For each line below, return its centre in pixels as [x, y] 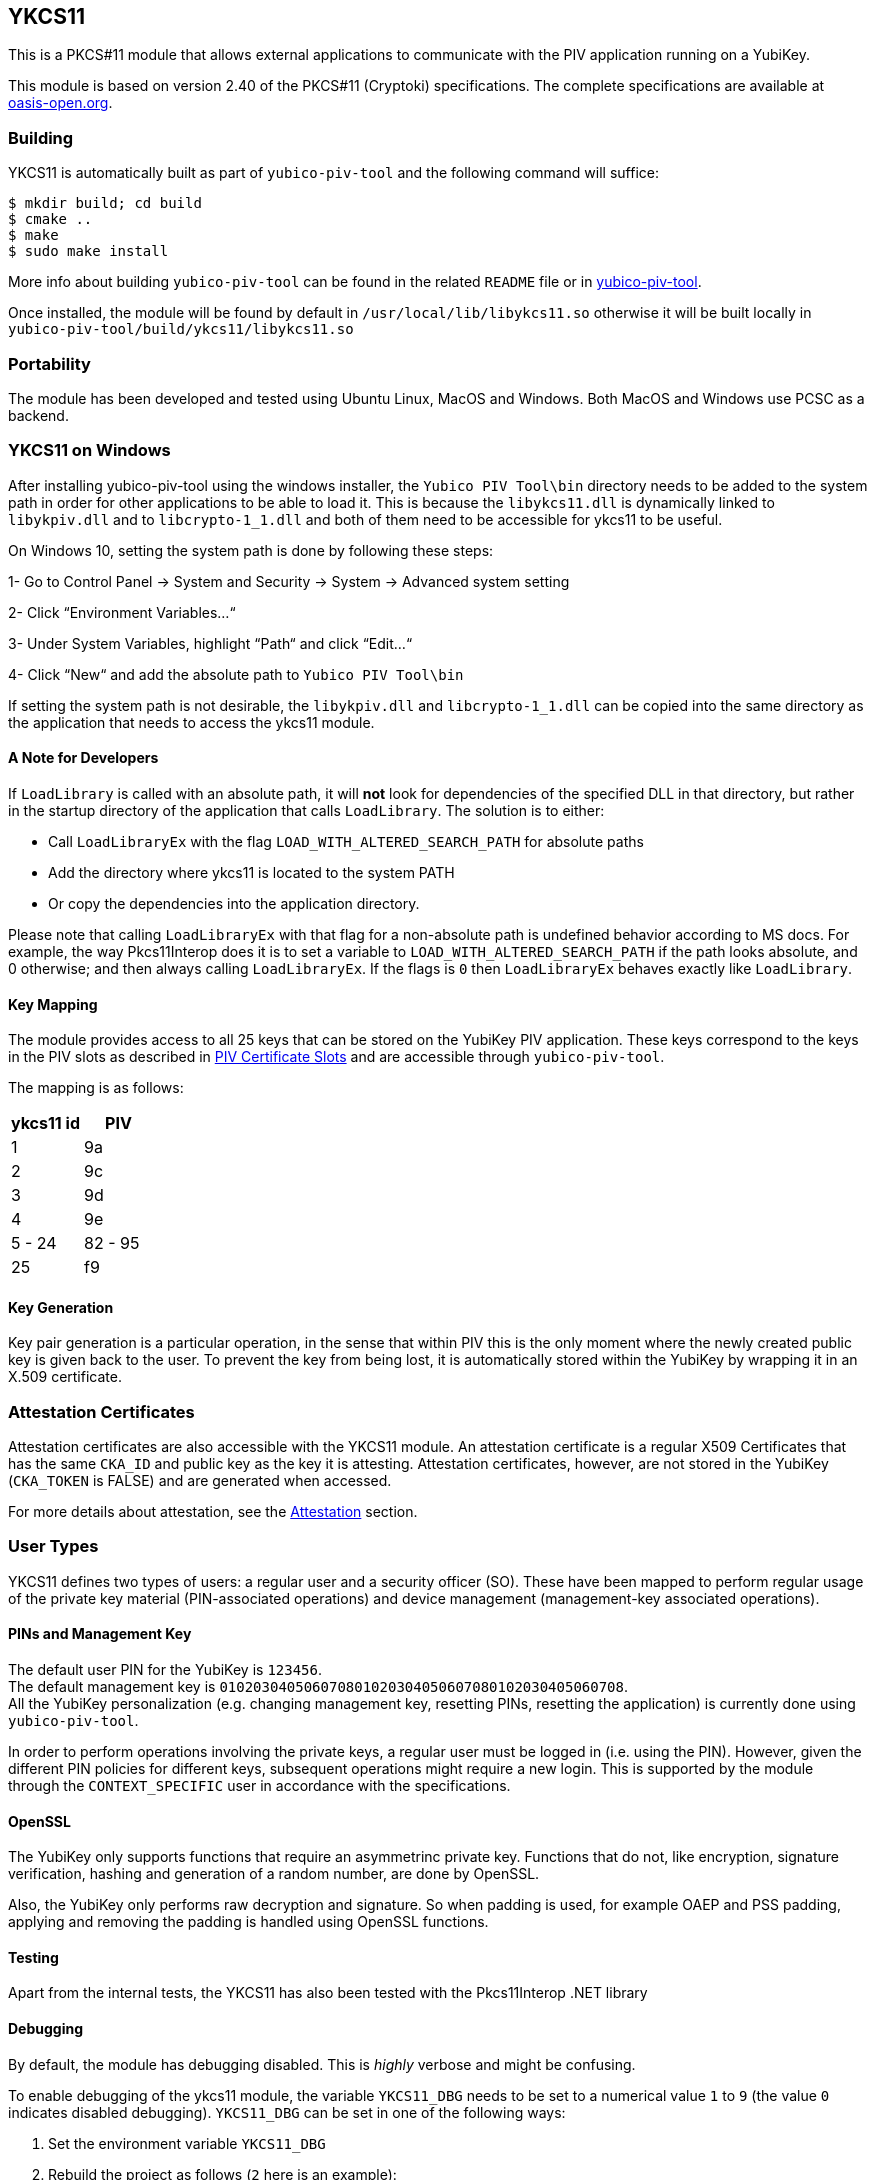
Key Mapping [53, 1004]
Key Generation [61, 1307]
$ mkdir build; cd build [105, 203]
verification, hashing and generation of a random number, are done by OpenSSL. [274, 1874]
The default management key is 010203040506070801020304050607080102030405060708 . [318, 1687]
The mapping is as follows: [96, 1088]
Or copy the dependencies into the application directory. [234, 903]
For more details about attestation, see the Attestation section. [213, 1512]
